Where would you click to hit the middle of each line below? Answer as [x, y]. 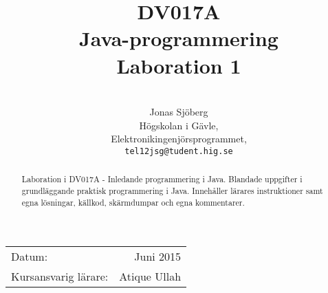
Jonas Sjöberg [179, 112]
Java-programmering [179, 38]
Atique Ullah [150, 276]
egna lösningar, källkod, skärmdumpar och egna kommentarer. [133, 202]
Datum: [30, 257]
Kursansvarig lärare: [60, 276]
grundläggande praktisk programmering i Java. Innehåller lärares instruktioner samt [172, 190]
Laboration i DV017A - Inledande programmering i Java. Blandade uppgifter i [162, 179]
